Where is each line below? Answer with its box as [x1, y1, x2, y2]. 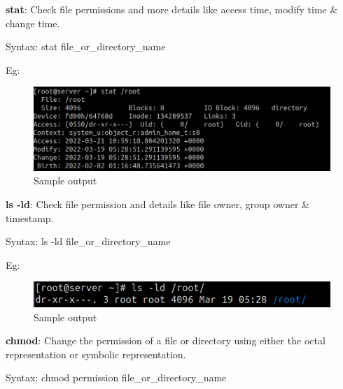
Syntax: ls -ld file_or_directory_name [6, 234, 171, 249]
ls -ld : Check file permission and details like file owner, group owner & [6, 196, 309, 211]
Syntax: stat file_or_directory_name [6, 39, 166, 54]
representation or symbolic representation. [6, 346, 186, 361]
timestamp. [6, 210, 54, 225]
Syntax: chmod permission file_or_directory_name [6, 370, 227, 385]
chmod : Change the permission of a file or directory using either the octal [6, 333, 325, 348]
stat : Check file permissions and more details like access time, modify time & [6, 2, 338, 16]
